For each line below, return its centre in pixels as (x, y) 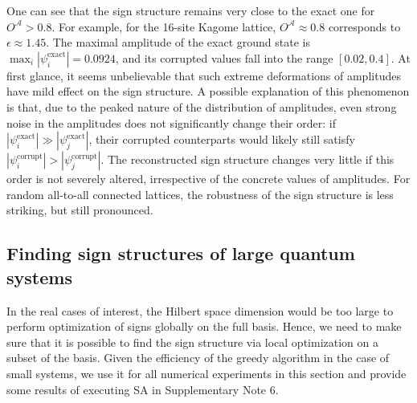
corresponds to (364, 26)
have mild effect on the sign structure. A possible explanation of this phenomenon (208, 91)
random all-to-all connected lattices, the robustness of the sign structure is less (200, 194)
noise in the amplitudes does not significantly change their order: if (171, 122)
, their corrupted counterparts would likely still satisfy (222, 139)
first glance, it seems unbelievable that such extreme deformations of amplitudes (204, 75)
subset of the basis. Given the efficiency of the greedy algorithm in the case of (198, 358)
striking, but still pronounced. (80, 210)
